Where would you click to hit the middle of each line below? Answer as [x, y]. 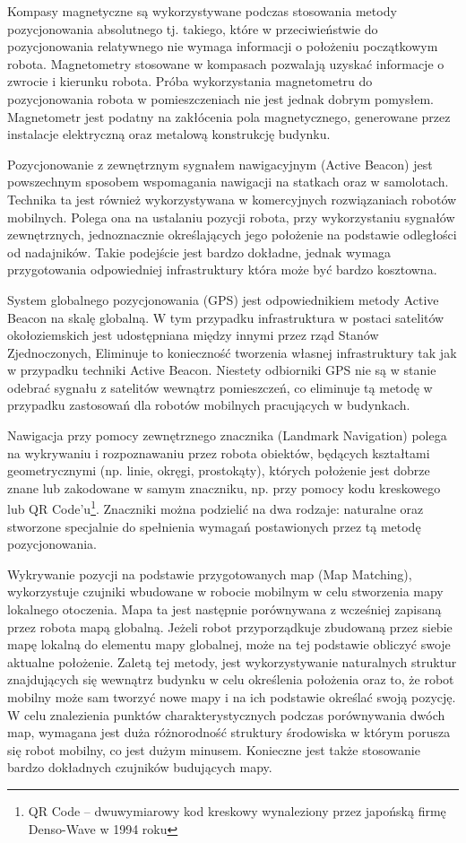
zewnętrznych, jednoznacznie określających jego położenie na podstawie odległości [232, 235]
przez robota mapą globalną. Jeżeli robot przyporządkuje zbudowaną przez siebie [230, 626]
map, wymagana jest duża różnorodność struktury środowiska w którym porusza [229, 732]
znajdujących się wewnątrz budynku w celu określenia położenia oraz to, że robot [231, 679]
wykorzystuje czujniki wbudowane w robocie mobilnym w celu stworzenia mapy [225, 591]
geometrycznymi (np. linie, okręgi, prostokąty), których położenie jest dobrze [219, 470]
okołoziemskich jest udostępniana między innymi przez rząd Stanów [193, 335]
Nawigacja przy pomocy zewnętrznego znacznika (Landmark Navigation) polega [227, 435]
